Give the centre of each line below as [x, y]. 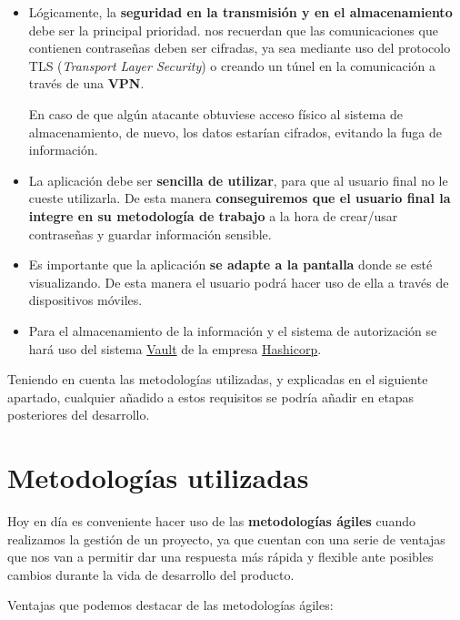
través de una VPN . [86, 83]
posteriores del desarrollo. [79, 415]
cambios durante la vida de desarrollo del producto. [151, 574]
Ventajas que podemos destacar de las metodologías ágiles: [170, 605]
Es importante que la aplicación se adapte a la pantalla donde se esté [230, 264]
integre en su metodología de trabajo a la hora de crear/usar [213, 215]
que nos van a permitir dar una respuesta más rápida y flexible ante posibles [220, 557]
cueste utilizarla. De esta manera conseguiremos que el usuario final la [240, 198]
